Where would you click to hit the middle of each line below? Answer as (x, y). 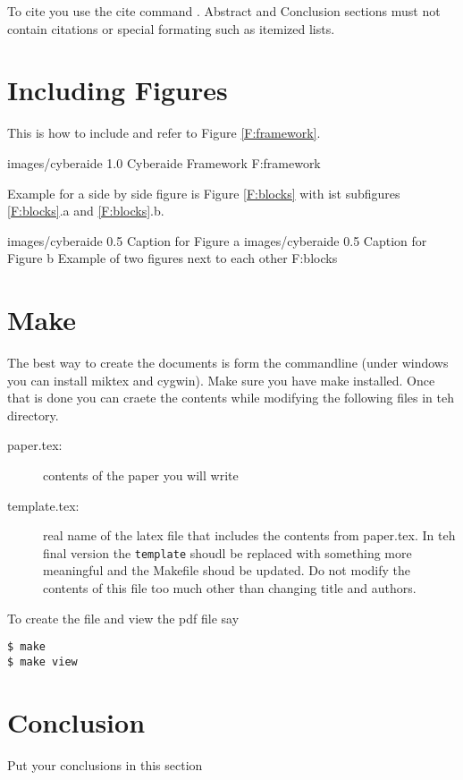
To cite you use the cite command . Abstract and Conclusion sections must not (224, 11)
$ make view (42, 661)
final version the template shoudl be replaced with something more (227, 552)
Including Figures (118, 90)
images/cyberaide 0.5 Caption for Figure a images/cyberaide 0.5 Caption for (217, 240)
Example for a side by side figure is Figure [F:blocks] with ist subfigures (204, 193)
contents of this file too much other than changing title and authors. (230, 588)
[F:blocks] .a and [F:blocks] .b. (86, 211)
